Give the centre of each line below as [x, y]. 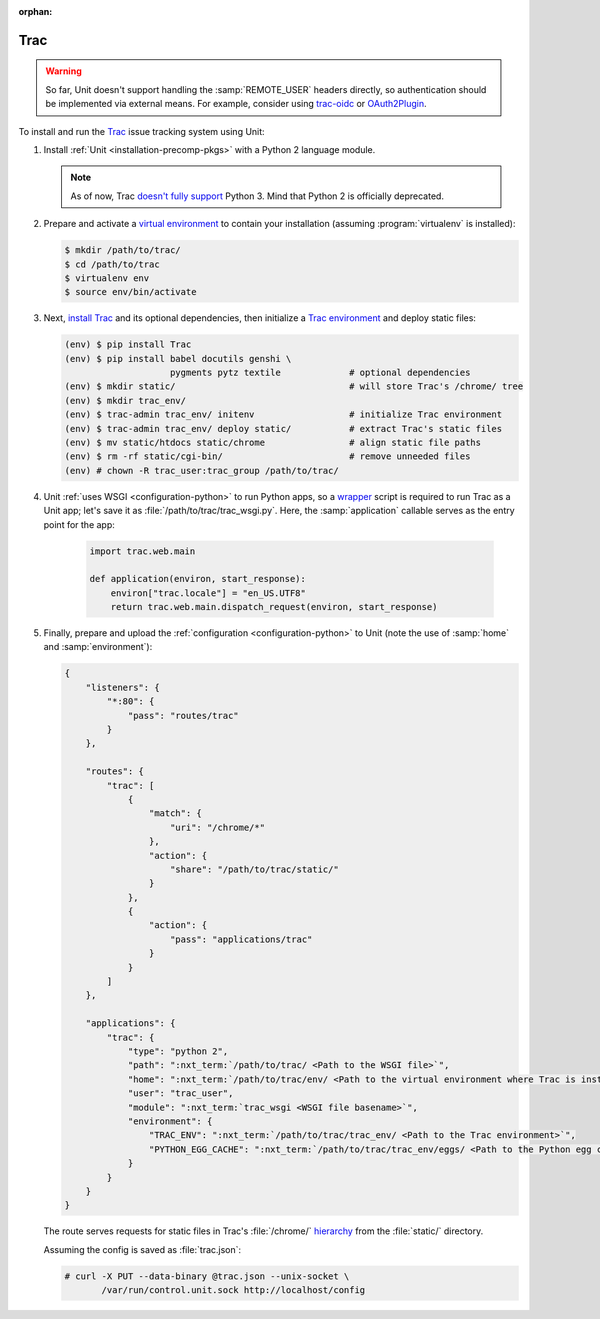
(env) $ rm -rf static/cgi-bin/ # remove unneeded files [267, 456]
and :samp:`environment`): [98, 647]
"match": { [175, 813]
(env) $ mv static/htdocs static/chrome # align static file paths [273, 442]
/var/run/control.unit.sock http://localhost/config [233, 1290]
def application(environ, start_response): [198, 579]
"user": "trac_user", [180, 1093]
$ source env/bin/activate [130, 292]
